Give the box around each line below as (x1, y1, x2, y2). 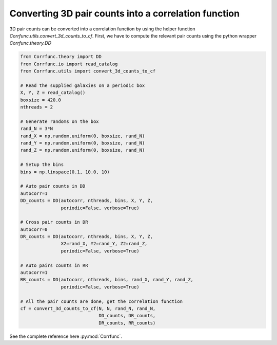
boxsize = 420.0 (20, 97, 62, 103)
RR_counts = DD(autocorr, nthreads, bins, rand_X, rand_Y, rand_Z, (20, 277, 194, 283)
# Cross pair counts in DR (20, 219, 88, 225)
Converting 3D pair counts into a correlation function (9, 8, 240, 19)
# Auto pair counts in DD (20, 183, 86, 189)
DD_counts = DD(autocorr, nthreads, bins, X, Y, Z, (20, 198, 153, 204)
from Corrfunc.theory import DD (20, 54, 102, 60)
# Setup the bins (20, 162, 64, 168)
